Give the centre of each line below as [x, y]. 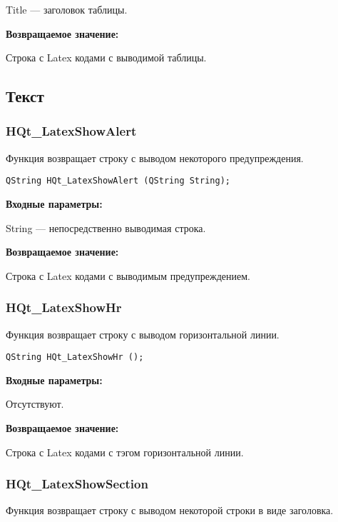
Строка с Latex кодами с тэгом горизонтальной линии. [125, 452]
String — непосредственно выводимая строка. [106, 227]
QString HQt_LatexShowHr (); [75, 357]
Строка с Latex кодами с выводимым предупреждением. [128, 275]
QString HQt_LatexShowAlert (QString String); [118, 181]
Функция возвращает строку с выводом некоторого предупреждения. [155, 157]
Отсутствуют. [35, 404]
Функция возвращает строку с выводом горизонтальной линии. [143, 334]
